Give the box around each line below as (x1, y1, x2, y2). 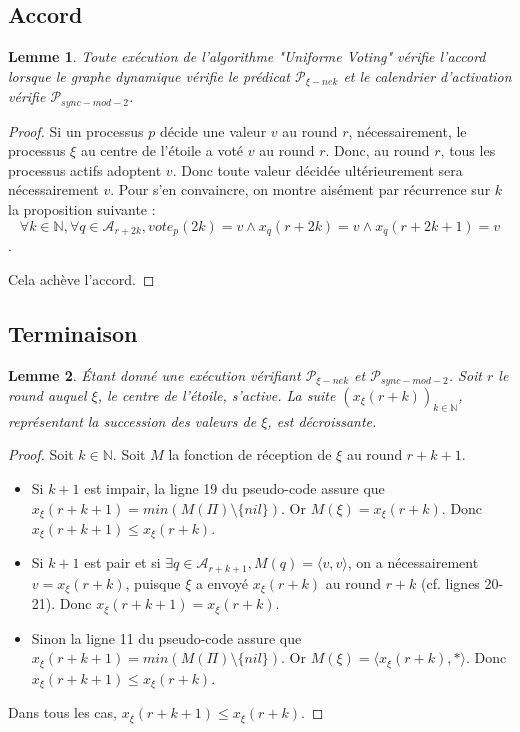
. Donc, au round (325, 140, 430, 161)
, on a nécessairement (347, 552, 479, 573)
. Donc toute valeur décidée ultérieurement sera (172, 159, 463, 180)
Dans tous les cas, (8, 702, 117, 723)
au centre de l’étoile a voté (80, 140, 244, 161)
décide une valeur (159, 120, 267, 141)
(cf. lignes (421, 572, 480, 593)
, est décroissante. (267, 410, 377, 431)
